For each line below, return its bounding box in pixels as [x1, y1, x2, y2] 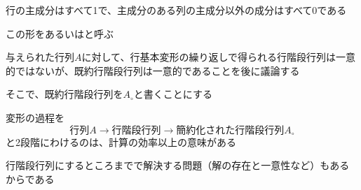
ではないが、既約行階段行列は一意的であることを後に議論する [15, 63, 300, 78]
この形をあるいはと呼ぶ [6, 26, 114, 41]
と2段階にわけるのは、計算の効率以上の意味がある [6, 134, 236, 149]
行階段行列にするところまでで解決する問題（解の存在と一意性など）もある [6, 158, 350, 173]
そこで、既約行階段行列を [6, 87, 123, 101]
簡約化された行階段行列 [176, 125, 285, 136]
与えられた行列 [6, 50, 74, 64]
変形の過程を [6, 110, 64, 124]
